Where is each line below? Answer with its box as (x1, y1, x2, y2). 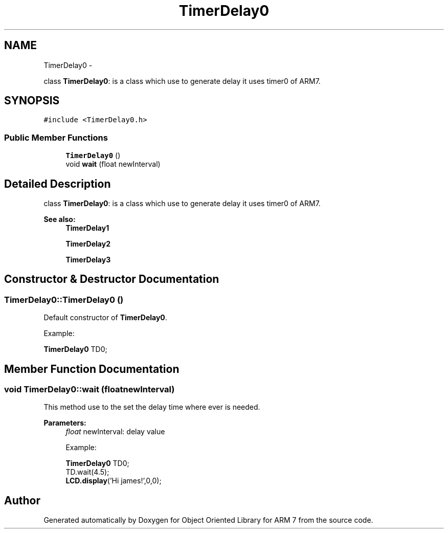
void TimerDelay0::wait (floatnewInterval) (4, 384, 175, 395)
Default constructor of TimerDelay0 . (43, 313, 167, 322)
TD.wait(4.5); (65, 468, 109, 477)
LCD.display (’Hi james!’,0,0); (65, 476, 162, 485)
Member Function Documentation (4, 362, 180, 375)
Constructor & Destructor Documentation (4, 273, 219, 286)
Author (4, 494, 40, 507)
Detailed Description (4, 177, 111, 190)
